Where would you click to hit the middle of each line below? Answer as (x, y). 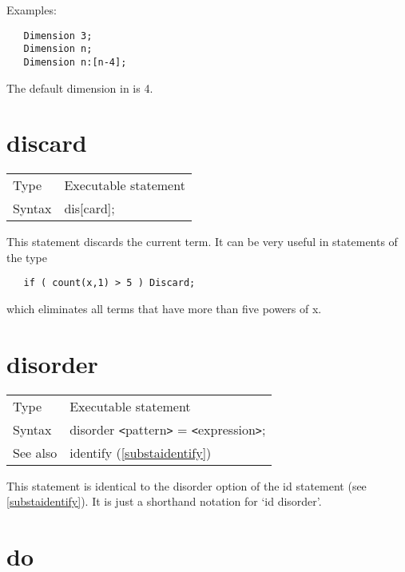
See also (35, 452)
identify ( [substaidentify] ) (141, 452)
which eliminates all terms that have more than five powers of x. (164, 309)
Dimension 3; (58, 36)
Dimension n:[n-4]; (75, 62)
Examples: (32, 10)
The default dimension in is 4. (80, 87)
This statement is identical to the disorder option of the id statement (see (187, 485)
